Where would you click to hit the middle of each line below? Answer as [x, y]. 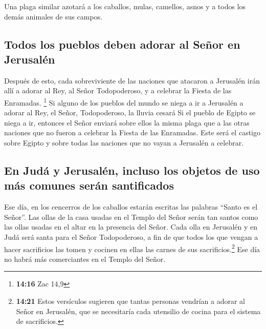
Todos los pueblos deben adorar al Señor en [122, 44]
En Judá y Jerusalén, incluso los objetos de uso [132, 170]
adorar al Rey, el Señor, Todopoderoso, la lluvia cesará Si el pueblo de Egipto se [130, 112]
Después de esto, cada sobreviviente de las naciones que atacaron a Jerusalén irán [132, 80]
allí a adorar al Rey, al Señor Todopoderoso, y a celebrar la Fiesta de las [118, 90]
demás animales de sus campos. [53, 16]
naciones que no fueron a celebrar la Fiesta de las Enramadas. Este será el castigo [132, 132]
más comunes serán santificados [89, 185]
